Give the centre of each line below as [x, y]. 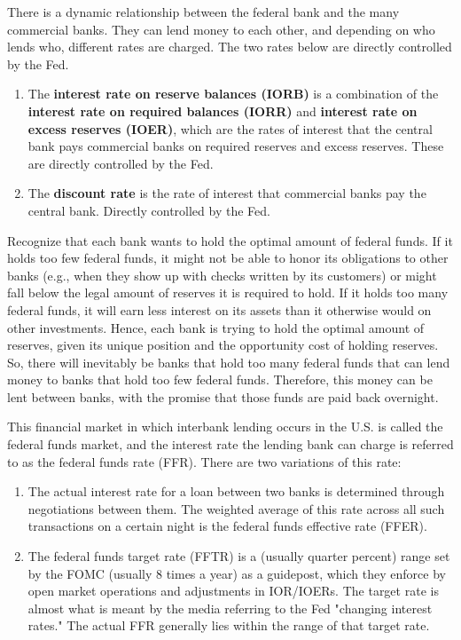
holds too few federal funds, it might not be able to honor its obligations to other [228, 258]
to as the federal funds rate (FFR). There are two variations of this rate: [204, 461]
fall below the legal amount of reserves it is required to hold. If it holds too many [228, 292]
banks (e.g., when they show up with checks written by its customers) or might [222, 275]
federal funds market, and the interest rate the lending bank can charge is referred [230, 444]
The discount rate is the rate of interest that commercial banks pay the [227, 193]
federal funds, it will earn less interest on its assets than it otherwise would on [219, 309]
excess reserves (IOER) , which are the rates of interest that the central [230, 128]
